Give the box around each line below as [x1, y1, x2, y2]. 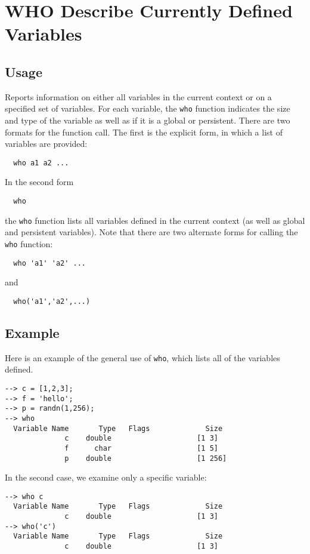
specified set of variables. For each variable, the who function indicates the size [5, 102, 290, 115]
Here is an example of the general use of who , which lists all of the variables [5, 351, 280, 364]
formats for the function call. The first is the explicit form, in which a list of [5, 125, 283, 138]
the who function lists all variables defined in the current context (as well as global [5, 214, 305, 226]
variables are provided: [5, 137, 88, 150]
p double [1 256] [64, 454, 227, 463]
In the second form [5, 176, 74, 188]
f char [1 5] [64, 444, 218, 453]
